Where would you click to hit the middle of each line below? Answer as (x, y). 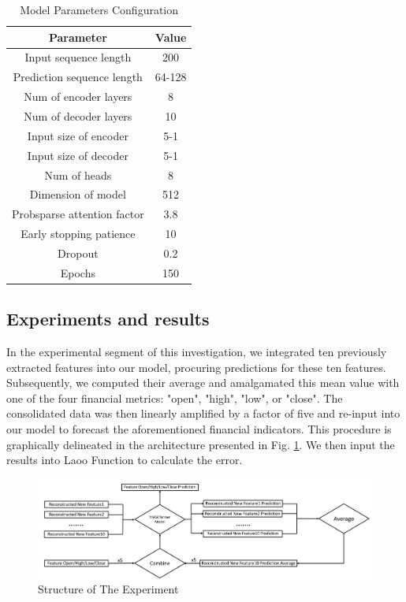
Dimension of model (78, 194)
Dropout (78, 253)
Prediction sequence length (78, 77)
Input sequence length (78, 57)
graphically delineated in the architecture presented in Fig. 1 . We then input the (201, 444)
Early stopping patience (78, 234)
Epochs (78, 272)
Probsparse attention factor (78, 214)
